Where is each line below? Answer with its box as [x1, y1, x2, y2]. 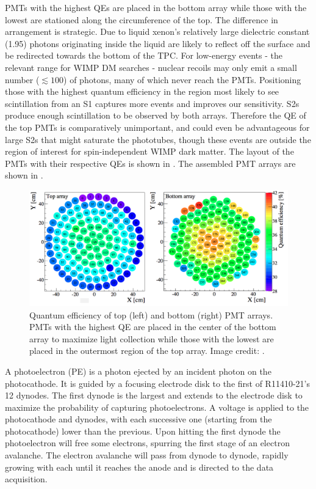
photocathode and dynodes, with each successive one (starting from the [5, 413, 272, 425]
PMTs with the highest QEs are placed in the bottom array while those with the [5, 1, 307, 13]
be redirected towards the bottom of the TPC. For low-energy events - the [5, 49, 282, 62]
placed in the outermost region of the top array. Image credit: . [29, 344, 265, 357]
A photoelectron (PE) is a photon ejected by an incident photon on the [5, 364, 271, 377]
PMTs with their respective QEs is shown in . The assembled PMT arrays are [5, 156, 296, 169]
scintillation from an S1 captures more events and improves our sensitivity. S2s [5, 97, 300, 109]
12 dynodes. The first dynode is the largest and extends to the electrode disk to [5, 389, 303, 402]
